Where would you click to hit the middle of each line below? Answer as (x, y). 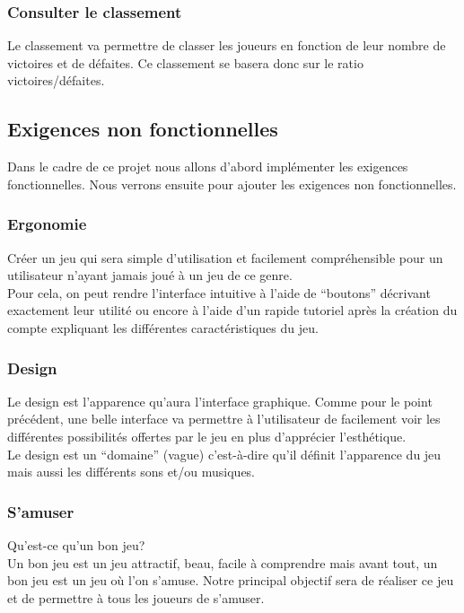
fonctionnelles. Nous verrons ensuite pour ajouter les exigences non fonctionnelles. (232, 184)
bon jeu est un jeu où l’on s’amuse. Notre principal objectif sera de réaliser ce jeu (231, 580)
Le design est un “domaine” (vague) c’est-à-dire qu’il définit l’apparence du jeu (224, 454)
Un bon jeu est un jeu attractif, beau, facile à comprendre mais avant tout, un (223, 562)
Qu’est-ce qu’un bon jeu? (76, 544)
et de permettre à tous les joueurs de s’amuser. (136, 597)
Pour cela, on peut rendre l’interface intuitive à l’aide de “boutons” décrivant (219, 292)
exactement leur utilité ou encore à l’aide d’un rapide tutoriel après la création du (232, 310)
